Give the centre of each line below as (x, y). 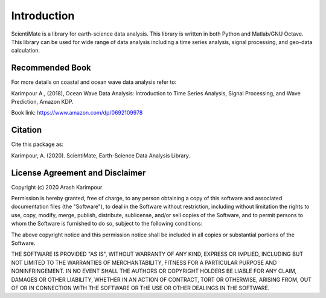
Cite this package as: (37, 144)
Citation (27, 130)
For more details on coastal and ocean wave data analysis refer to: (94, 82)
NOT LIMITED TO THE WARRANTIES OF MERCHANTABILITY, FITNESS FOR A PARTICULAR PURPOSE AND (144, 262)
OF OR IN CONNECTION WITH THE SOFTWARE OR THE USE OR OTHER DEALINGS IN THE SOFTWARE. (140, 288)
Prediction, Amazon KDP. (42, 102)
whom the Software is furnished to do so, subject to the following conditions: (107, 224)
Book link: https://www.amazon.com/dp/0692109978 (77, 113)
